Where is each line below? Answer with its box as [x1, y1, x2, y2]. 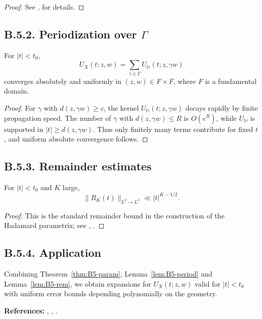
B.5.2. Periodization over [4, 26, 137, 41]
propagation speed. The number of [4, 112, 111, 123]
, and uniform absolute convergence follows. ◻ [4, 133, 148, 144]
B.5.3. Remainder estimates [4, 158, 152, 174]
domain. [4, 85, 29, 96]
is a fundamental [205, 75, 257, 86]
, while [216, 112, 237, 123]
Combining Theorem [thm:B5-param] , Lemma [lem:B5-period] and [4, 268, 212, 279]
